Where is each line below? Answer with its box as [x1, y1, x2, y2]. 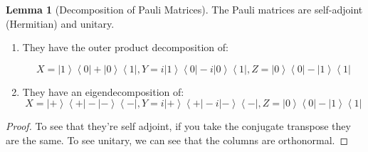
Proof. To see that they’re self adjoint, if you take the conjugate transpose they [6, 119, 351, 134]
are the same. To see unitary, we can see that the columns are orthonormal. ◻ [6, 132, 349, 147]
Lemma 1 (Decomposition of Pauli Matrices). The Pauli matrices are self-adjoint [6, 2, 363, 16]
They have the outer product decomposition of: [22, 40, 228, 55]
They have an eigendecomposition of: [22, 84, 184, 99]
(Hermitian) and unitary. [6, 16, 115, 31]
